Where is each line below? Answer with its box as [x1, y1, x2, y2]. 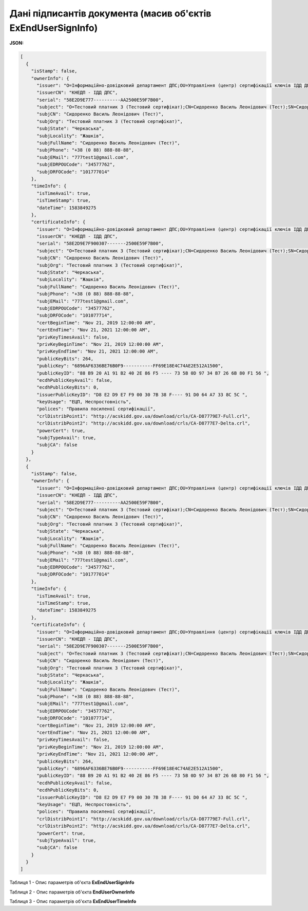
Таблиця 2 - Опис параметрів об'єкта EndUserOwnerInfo [9, 889, 135, 895]
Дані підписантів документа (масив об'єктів [9, 8, 211, 19]
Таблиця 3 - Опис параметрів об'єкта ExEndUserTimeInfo [9, 898, 137, 904]
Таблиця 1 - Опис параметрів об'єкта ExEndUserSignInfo [9, 879, 134, 886]
